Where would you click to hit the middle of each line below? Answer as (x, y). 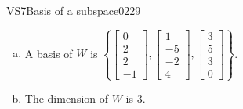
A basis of (49, 53)
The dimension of (67, 98)
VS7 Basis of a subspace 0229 (74, 10)
